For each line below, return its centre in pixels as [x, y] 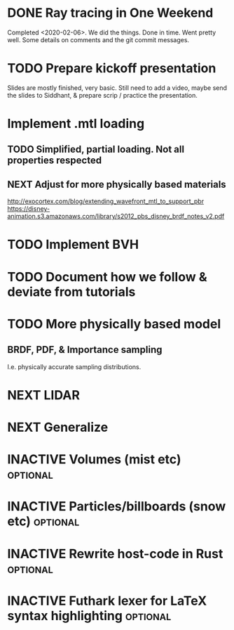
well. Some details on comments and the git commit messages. [98, 39]
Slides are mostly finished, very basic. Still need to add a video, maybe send [117, 88]
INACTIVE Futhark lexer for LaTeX [107, 601]
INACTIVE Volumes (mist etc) [94, 459]
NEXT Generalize [58, 427]
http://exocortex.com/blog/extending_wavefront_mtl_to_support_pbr [106, 201]
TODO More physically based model [114, 324]
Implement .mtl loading [76, 124]
